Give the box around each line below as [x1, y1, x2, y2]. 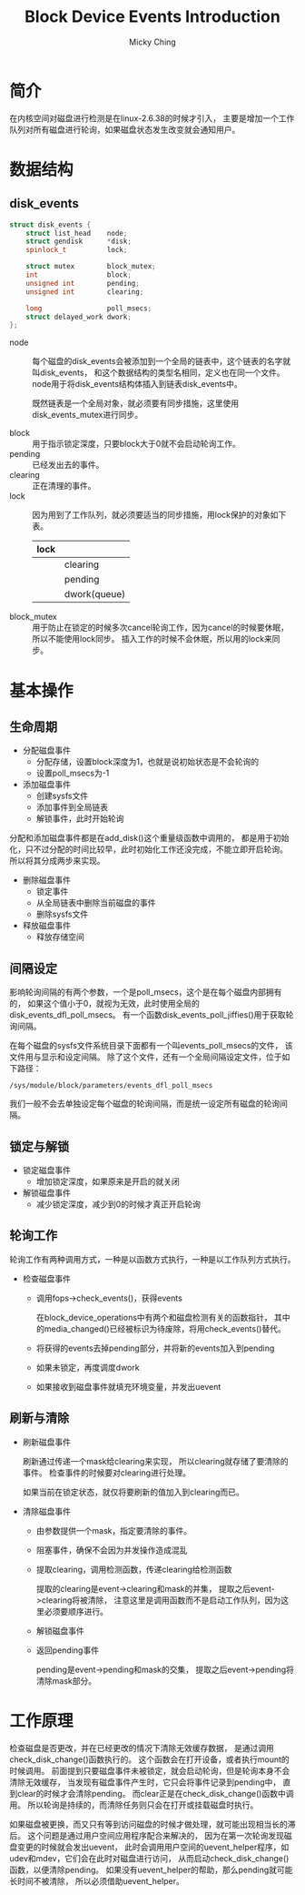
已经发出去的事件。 [32, 460, 104, 471]
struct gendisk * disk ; [25, 237, 132, 247]
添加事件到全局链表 [35, 802, 109, 813]
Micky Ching [128, 36, 177, 47]
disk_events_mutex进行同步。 [32, 410, 143, 421]
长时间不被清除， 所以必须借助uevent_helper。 [9, 1875, 184, 1886]
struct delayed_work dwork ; [25, 312, 132, 321]
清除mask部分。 [35, 1675, 97, 1686]
